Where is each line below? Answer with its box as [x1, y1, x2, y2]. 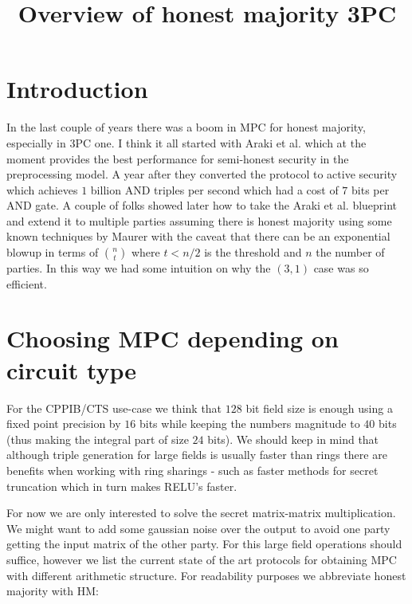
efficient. [6, 275, 47, 292]
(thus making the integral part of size [6, 430, 189, 447]
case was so [313, 260, 369, 277]
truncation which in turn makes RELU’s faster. [6, 477, 237, 494]
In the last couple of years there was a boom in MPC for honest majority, [6, 119, 366, 135]
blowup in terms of [6, 244, 99, 261]
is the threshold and [204, 244, 302, 261]
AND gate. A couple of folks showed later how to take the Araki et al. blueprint [6, 197, 398, 214]
